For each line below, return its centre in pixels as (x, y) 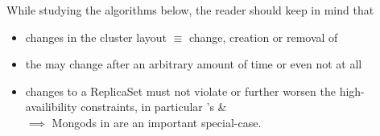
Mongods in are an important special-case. (157, 122)
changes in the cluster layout (96, 37)
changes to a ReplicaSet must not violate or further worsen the (180, 91)
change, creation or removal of (263, 37)
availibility (51, 107)
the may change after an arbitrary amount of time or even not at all (194, 64)
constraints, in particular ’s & (154, 107)
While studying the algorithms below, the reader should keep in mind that (190, 10)
